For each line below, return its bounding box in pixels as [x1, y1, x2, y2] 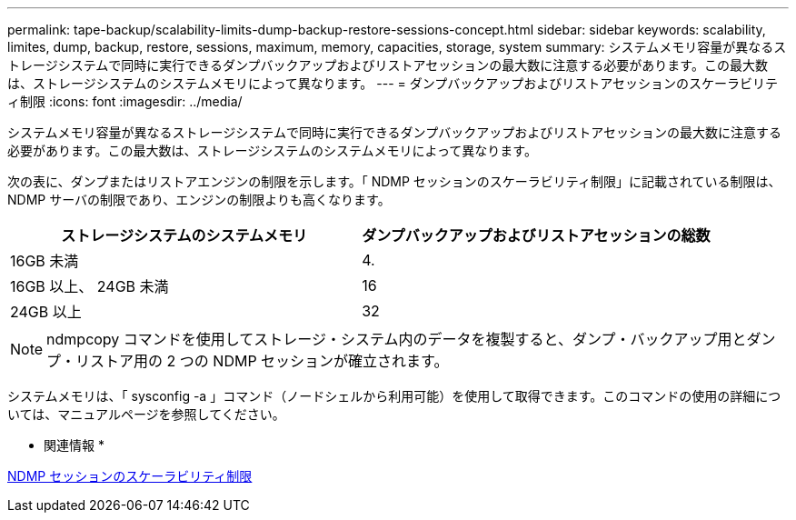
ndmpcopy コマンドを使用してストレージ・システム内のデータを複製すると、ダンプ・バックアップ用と [46, 330, 747, 348]
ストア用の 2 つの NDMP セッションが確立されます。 [90, 352, 449, 370]
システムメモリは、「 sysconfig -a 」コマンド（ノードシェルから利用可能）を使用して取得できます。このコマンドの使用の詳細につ [7, 388, 781, 404]
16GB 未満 [10, 252, 79, 270]
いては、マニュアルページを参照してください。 [7, 406, 285, 422]
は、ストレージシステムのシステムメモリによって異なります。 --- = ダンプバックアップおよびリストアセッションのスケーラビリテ [7, 75, 779, 91]
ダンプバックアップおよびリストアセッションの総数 [362, 226, 711, 245]
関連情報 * [44, 437, 104, 453]
